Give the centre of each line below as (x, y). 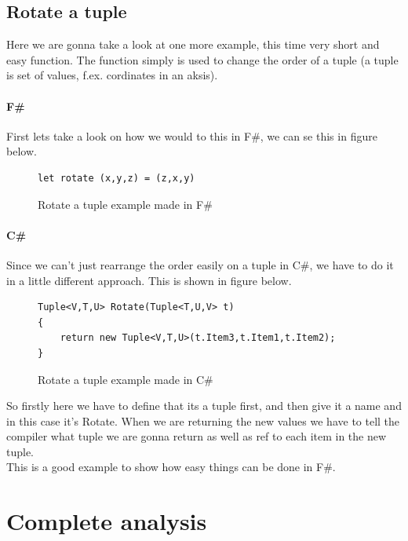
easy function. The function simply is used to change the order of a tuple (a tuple (202, 59)
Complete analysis (107, 521)
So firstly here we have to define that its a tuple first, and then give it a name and (204, 406)
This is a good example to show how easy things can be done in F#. (171, 467)
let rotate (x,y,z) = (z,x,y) (117, 178)
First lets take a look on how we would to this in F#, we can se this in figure (192, 135)
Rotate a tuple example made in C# (126, 379)
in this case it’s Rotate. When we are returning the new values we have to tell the (203, 420)
